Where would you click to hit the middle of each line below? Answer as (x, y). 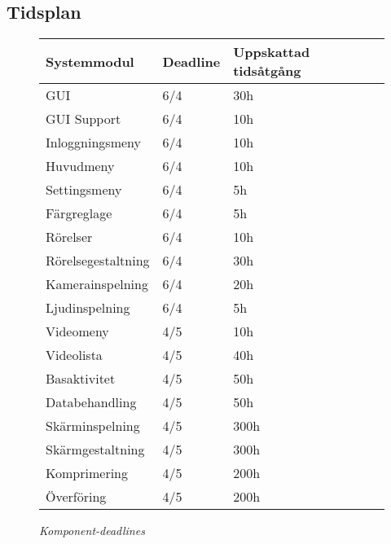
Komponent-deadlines (92, 531)
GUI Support (83, 119)
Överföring (76, 497)
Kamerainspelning (97, 284)
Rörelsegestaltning (98, 261)
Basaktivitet (81, 379)
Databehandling (91, 402)
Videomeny (77, 331)
